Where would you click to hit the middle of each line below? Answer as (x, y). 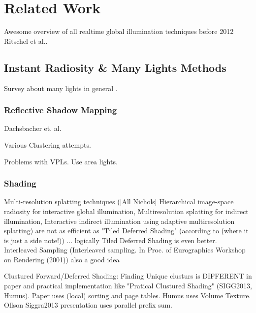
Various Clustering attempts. (48, 144)
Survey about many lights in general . (61, 88)
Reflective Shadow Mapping (61, 110)
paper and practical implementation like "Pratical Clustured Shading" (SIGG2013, (128, 286)
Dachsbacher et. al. (33, 128)
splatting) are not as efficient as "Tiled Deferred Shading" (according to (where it (126, 231)
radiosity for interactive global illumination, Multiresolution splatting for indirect (126, 211)
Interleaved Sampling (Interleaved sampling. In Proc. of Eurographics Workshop (125, 250)
